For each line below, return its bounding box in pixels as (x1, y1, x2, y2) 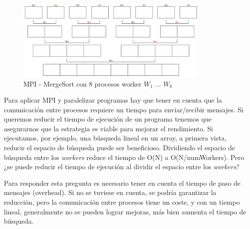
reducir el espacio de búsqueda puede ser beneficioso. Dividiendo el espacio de (4, 142, 235, 153)
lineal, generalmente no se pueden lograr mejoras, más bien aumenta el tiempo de (4, 206, 246, 216)
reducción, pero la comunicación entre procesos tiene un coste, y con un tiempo (4, 197, 240, 207)
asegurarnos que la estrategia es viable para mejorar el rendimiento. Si (4, 123, 213, 133)
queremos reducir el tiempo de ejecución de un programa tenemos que (4, 114, 212, 124)
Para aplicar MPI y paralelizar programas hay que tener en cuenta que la (4, 95, 222, 105)
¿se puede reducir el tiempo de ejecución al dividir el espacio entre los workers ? (4, 161, 240, 172)
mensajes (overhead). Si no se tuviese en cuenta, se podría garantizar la (4, 187, 217, 197)
